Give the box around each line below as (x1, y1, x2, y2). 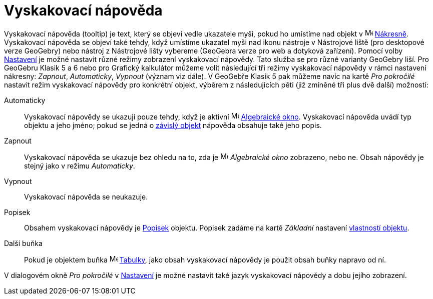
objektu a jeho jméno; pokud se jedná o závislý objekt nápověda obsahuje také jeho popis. (24, 120, 322, 129)
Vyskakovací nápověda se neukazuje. (24, 192, 148, 201)
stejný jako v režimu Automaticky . (24, 161, 135, 170)
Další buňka (4, 238, 43, 247)
